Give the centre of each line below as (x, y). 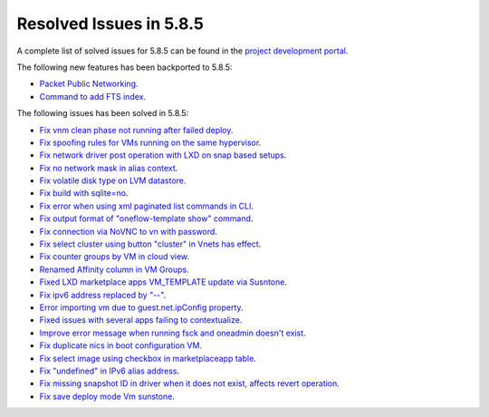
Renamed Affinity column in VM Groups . (114, 269)
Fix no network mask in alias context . (109, 168)
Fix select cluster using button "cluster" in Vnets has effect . (150, 244)
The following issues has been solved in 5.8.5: (103, 113)
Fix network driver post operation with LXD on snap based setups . (163, 155)
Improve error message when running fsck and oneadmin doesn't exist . (173, 333)
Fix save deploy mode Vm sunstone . (107, 396)
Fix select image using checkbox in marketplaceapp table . (148, 358)
